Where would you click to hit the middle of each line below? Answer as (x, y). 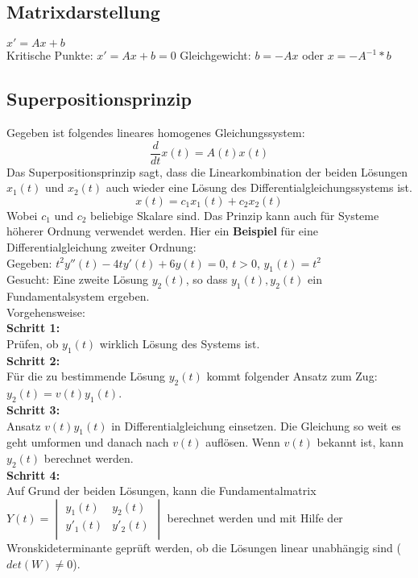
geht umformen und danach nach (88, 442)
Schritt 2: (33, 360)
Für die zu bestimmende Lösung (86, 376)
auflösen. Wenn (243, 442)
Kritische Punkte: (50, 55)
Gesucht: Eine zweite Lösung (78, 279)
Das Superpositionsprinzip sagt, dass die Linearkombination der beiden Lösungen (207, 171)
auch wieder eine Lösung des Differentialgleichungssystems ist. (259, 187)
